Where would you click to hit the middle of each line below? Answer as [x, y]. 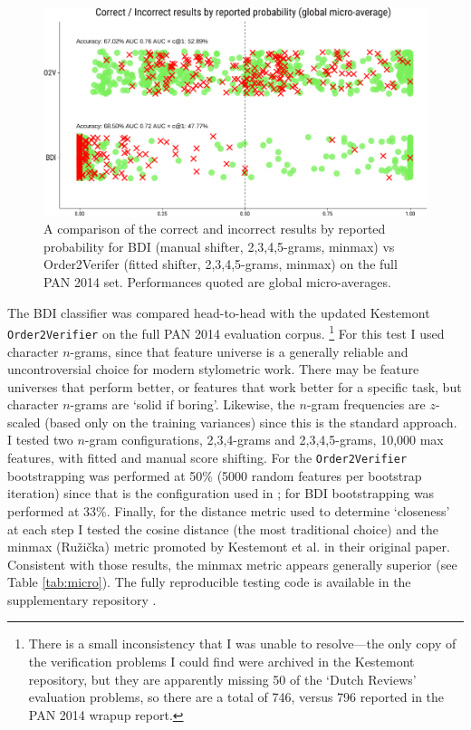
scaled [24, 422]
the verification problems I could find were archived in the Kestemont [221, 662]
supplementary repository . [82, 599]
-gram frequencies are [366, 404]
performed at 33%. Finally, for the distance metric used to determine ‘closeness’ [229, 510]
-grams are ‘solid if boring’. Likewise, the [183, 404]
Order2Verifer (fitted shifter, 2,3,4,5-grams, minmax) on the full [221, 264]
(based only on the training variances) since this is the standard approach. [251, 422]
